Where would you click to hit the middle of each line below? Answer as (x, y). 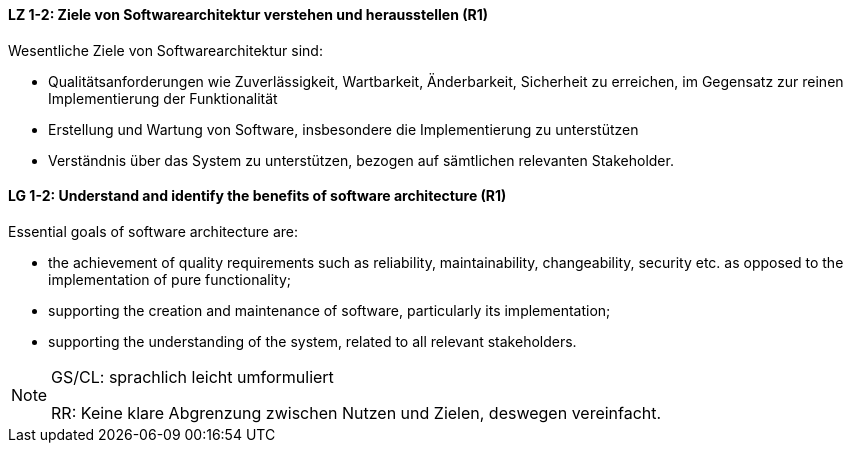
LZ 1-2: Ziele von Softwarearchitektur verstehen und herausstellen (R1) (248, 14)
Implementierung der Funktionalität (163, 98)
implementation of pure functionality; (170, 279)
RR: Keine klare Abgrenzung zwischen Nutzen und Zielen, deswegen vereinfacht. (356, 412)
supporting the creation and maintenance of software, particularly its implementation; (329, 310)
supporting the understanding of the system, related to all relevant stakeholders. (312, 341)
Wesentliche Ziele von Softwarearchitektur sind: (165, 50)
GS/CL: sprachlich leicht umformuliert (192, 376)
